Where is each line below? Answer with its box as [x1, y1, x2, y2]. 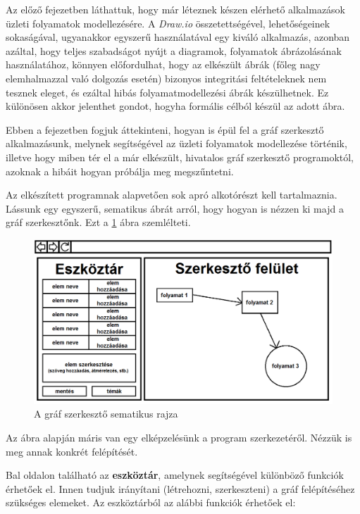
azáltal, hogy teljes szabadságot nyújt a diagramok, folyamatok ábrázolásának [6, 43, 342, 58]
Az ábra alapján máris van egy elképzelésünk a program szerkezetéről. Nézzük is [6, 430, 352, 445]
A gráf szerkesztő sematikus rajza [34, 406, 178, 421]
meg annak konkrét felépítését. [6, 444, 138, 458]
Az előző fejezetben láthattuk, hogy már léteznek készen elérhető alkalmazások [6, 2, 346, 16]
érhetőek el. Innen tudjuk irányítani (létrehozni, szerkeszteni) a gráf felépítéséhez [6, 481, 355, 496]
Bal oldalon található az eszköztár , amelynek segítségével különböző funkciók [6, 468, 344, 482]
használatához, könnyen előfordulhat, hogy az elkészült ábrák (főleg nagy [6, 57, 321, 72]
